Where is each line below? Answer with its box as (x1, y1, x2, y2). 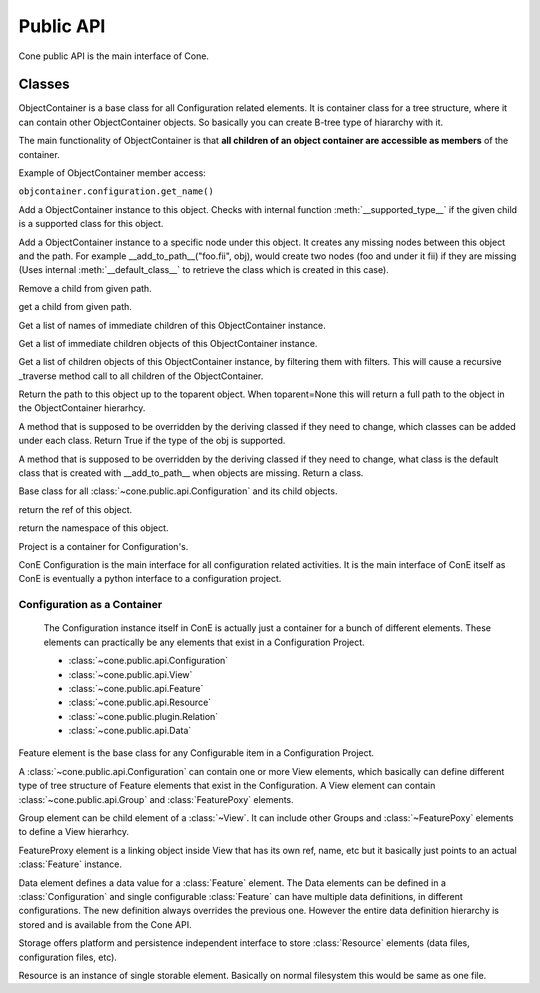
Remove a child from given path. (18, 282, 152, 294)
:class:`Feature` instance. (18, 858, 123, 870)
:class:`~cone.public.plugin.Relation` (68, 710, 219, 722)
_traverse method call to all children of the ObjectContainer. (18, 370, 264, 382)
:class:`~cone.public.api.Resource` (68, 696, 212, 709)
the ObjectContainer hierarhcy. (18, 402, 146, 414)
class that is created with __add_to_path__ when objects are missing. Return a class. (18, 467, 364, 479)
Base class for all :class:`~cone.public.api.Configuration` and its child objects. (18, 485, 338, 497)
